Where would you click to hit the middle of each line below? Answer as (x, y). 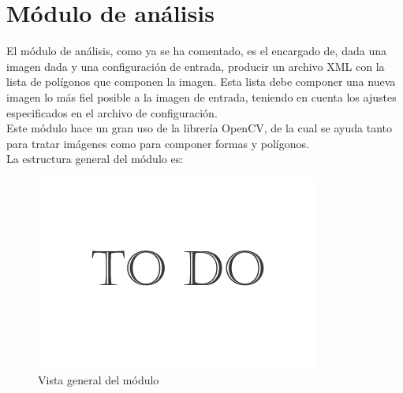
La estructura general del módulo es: (95, 159)
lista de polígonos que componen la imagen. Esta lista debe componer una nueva (201, 82)
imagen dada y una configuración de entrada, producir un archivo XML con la (196, 66)
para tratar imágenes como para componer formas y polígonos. (158, 143)
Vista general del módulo (99, 380)
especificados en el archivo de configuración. (112, 112)
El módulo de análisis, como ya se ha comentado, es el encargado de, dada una (196, 51)
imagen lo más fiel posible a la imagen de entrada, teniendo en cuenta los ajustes (201, 96)
